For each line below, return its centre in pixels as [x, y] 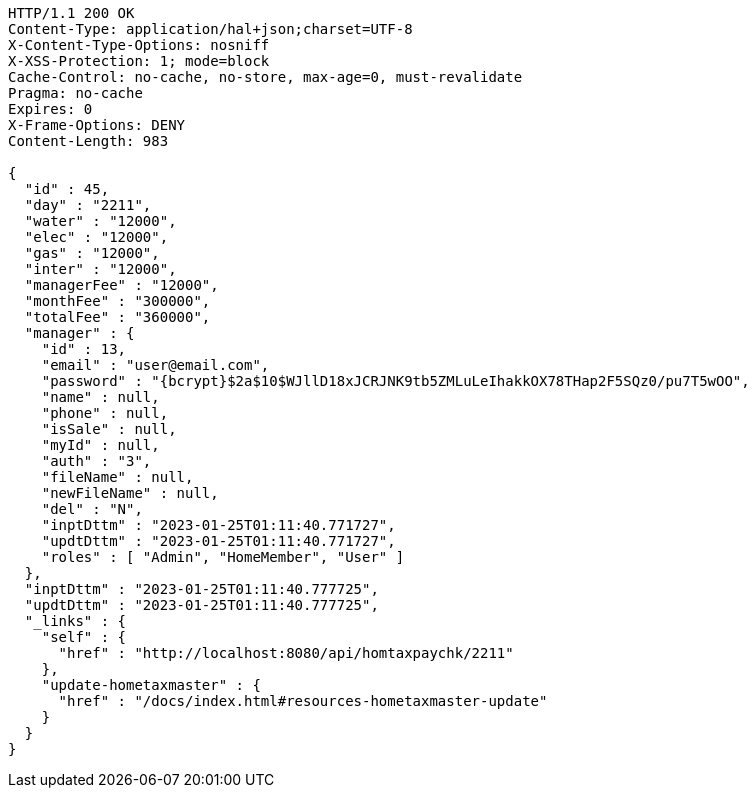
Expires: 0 [50, 109]
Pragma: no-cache [75, 93]
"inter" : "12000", [100, 269]
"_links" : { [75, 621]
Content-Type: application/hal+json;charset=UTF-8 [210, 29]
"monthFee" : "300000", [117, 301]
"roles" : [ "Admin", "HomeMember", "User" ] [223, 557]
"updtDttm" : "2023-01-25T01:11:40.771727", [218, 541]
